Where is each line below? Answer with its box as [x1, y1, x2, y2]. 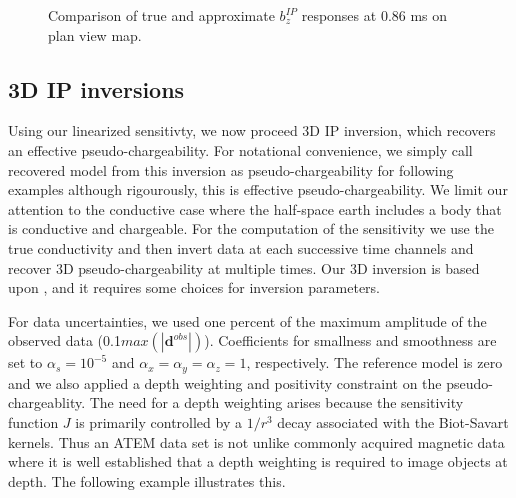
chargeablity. [8, 392, 86, 413]
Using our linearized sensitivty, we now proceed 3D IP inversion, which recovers [8, 120, 496, 141]
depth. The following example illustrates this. [8, 470, 286, 491]
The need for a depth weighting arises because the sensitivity [89, 392, 464, 413]
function [8, 411, 59, 432]
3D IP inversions [8, 73, 185, 104]
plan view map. [48, 24, 142, 45]
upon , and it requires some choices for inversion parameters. [8, 277, 380, 298]
